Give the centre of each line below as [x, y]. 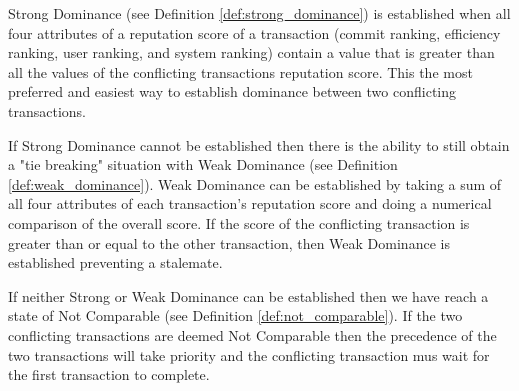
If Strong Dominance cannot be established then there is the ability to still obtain [259, 144]
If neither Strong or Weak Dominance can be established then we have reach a [248, 295]
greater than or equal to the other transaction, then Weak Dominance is [229, 242]
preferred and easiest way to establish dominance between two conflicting [232, 91]
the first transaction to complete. [109, 374]
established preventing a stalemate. [115, 262]
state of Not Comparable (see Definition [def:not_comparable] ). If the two [235, 315]
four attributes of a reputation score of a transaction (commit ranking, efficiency [254, 32]
